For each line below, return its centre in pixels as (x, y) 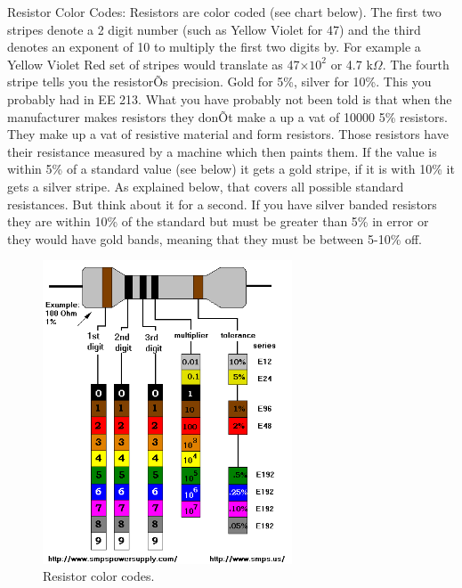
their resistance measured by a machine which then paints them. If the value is (222, 151)
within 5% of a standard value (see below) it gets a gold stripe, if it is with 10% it (231, 169)
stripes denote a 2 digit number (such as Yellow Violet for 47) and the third (214, 29)
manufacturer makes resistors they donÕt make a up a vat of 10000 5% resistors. (227, 116)
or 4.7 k (352, 64)
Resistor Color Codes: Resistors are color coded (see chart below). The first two (224, 12)
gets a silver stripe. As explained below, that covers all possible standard (206, 186)
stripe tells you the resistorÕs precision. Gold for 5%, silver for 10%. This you (219, 82)
